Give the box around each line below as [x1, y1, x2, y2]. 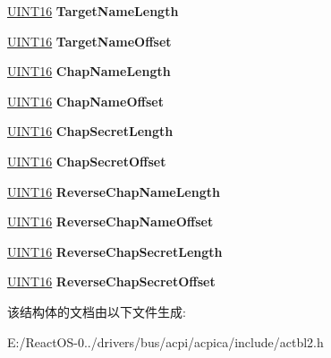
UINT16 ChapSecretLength [7, 122, 174, 141]
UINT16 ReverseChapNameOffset [7, 212, 214, 231]
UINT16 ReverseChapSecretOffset [7, 272, 216, 291]
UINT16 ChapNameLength [7, 62, 171, 81]
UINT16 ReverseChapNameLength [7, 182, 220, 200]
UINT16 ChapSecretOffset [7, 151, 166, 170]
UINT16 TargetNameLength [7, 2, 179, 20]
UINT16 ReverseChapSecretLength [7, 242, 223, 260]
